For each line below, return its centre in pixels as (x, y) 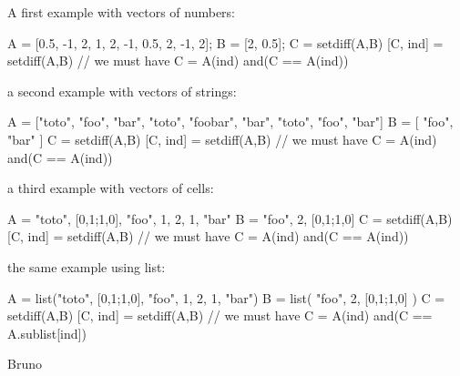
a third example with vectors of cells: (111, 188)
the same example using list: (87, 266)
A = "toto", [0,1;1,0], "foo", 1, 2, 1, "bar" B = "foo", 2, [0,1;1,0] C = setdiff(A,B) (230, 218)
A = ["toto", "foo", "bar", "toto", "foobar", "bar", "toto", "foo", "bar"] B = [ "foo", (230, 122)
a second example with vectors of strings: (122, 91)
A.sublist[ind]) (47, 333)
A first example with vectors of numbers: (121, 12)
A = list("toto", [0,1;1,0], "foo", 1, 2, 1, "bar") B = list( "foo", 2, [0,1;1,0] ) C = (226, 297)
